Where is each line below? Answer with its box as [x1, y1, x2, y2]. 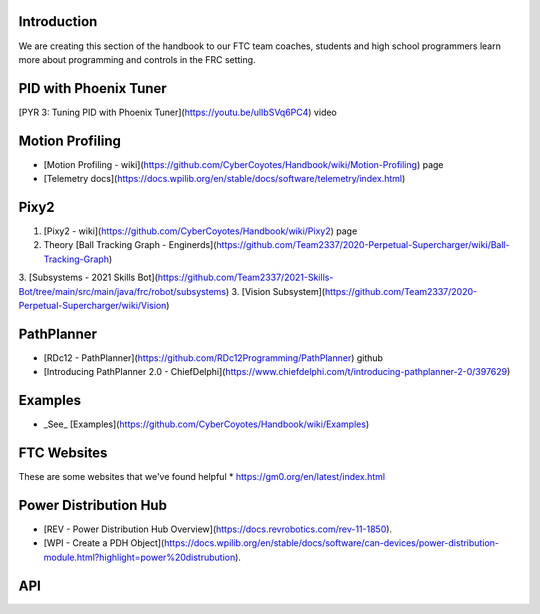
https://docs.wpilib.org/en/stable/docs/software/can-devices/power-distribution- [163, 537, 500, 549]
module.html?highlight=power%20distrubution [43, 551, 236, 563]
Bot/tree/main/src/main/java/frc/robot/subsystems [18, 285, 227, 297]
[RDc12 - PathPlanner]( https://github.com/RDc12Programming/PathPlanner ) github [43, 351, 384, 364]
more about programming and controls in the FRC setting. [18, 53, 256, 65]
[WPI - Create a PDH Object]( [43, 537, 165, 549]
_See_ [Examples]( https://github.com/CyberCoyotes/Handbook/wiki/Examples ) [43, 418, 370, 430]
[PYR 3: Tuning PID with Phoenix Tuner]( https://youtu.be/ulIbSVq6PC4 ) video [18, 106, 337, 118]
